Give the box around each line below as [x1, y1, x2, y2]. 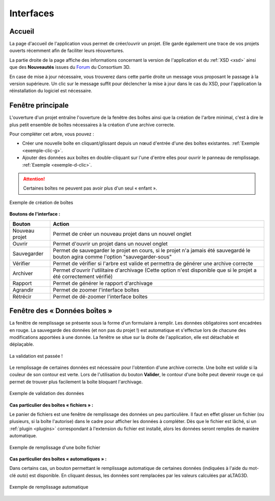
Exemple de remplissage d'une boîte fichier [9, 444, 101, 451]
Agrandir [12, 286, 34, 293]
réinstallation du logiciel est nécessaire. [9, 88, 93, 94]
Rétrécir [12, 293, 32, 300]
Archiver [12, 270, 33, 277]
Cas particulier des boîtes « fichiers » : [9, 402, 94, 408]
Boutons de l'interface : [9, 211, 61, 217]
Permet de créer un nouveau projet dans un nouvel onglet [52, 230, 191, 237]
